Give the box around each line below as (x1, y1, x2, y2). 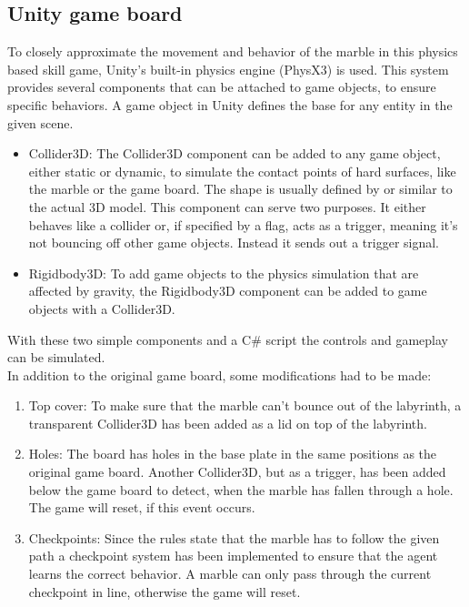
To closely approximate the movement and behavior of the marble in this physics (7, 42, 458, 61)
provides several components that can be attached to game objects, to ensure (7, 77, 436, 96)
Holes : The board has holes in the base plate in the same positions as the (28, 444, 437, 463)
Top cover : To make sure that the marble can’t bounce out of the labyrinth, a (28, 396, 462, 415)
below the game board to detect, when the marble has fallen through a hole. (28, 480, 454, 499)
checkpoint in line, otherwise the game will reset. (28, 582, 301, 601)
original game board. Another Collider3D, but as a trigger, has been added (28, 462, 446, 481)
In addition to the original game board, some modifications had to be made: (7, 365, 432, 384)
